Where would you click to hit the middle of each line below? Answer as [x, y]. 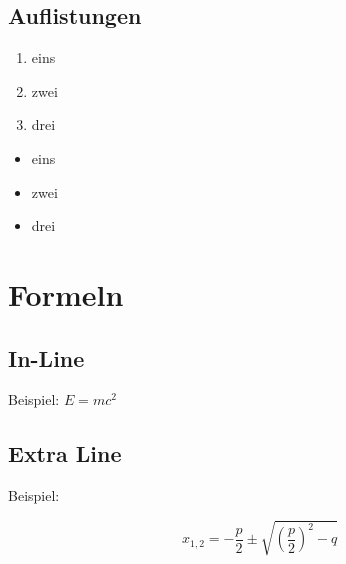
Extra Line [65, 453]
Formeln [66, 293]
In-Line [46, 357]
